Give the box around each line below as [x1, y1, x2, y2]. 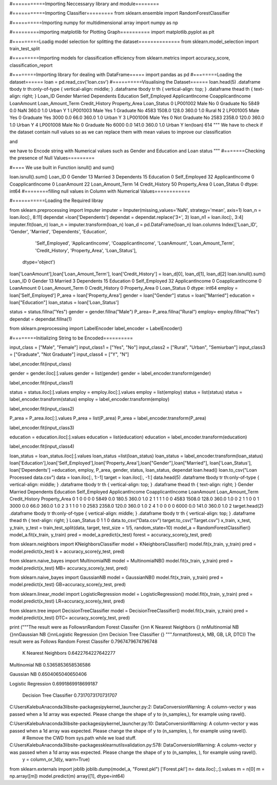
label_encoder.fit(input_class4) [9, 444, 74, 450]
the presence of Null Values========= [9, 155, 95, 161]
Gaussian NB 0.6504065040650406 [9, 671, 87, 677]
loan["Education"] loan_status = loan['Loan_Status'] [9, 299, 119, 306]
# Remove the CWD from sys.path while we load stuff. [22, 735, 137, 741]
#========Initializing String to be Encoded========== [9, 335, 133, 341]
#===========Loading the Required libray [9, 197, 104, 204]
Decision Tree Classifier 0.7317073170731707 [22, 692, 117, 698]
